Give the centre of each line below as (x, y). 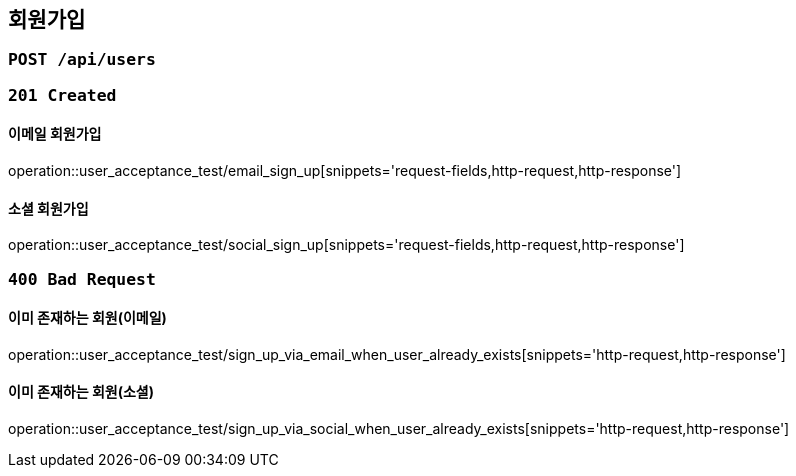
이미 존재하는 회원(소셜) (81, 392)
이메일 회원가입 (55, 134)
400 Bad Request (82, 279)
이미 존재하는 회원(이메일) (87, 318)
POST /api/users (82, 60)
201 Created (62, 95)
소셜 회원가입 (48, 208)
